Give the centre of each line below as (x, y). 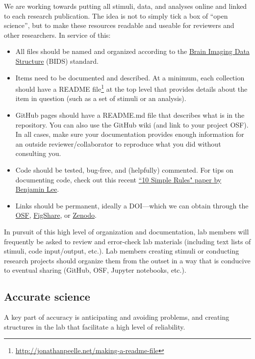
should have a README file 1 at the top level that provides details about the (131, 88)
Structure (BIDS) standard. (57, 61)
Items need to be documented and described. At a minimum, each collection (130, 77)
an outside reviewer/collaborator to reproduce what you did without (118, 143)
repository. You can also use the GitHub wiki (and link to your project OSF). (132, 124)
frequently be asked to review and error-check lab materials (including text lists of (127, 241)
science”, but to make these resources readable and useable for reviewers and (119, 25)
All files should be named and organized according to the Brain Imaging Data (132, 51)
